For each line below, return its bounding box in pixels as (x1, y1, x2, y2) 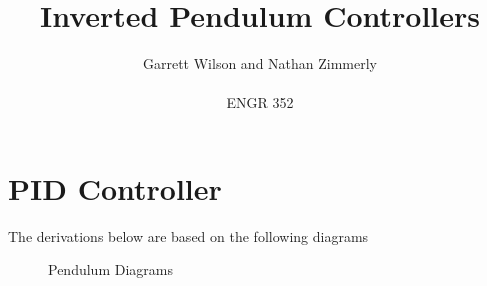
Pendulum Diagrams (48, 259, 173, 280)
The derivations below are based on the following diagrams (8, 225, 369, 246)
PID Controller (8, 167, 222, 208)
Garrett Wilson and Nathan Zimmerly (142, 53, 378, 74)
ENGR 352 (226, 92, 294, 113)
